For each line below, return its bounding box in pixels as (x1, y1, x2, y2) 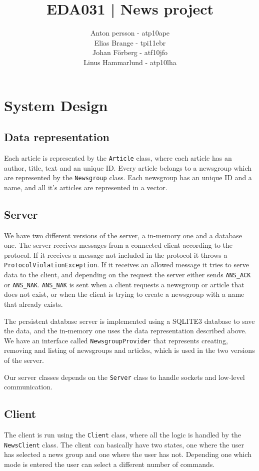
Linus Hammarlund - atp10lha (83, 57, 176, 67)
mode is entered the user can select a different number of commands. (4, 458, 215, 469)
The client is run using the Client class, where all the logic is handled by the (4, 429, 241, 440)
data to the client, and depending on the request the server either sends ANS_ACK (4, 269, 251, 280)
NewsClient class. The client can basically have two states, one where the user (4, 439, 244, 449)
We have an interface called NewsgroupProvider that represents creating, (4, 335, 228, 345)
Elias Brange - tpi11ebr (94, 37, 166, 48)
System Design (4, 95, 108, 115)
